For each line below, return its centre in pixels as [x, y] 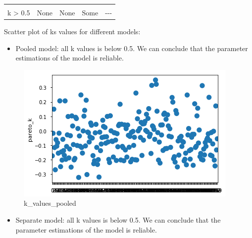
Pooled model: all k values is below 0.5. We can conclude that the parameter [132, 48]
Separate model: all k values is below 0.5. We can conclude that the [118, 220]
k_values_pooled [50, 203]
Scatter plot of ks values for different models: [72, 31]
